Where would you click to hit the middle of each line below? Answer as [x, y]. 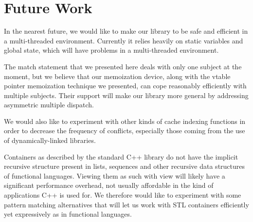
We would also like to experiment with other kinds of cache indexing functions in [125, 121]
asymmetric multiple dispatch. [49, 105]
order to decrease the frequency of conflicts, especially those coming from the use [125, 131]
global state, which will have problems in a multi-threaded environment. [111, 50]
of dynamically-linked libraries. [50, 140]
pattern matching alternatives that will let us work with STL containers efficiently [126, 204]
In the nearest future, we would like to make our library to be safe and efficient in [126, 31]
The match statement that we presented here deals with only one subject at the [123, 66]
